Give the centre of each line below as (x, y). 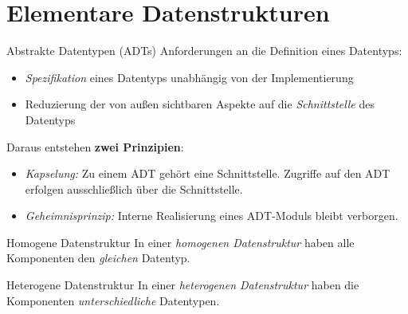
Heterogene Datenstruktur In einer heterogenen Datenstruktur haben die (183, 285)
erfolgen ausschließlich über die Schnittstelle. (134, 188)
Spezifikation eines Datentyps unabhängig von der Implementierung (189, 77)
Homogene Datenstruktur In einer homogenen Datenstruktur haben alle (180, 242)
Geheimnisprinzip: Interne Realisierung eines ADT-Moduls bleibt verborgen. (212, 216)
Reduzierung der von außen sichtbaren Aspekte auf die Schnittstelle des (200, 104)
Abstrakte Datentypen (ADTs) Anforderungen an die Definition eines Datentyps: (204, 51)
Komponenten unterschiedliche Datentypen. (113, 300)
